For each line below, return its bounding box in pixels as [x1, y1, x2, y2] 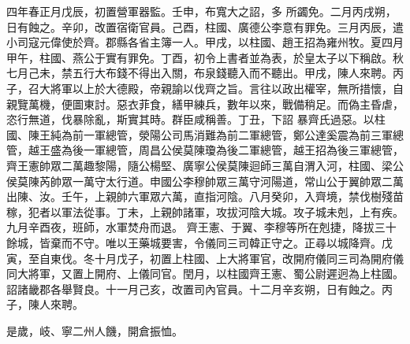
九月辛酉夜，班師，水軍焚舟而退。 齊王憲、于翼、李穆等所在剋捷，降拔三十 [6, 219, 397, 235]
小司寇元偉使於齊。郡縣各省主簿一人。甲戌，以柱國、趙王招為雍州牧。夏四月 [6, 34, 404, 50]
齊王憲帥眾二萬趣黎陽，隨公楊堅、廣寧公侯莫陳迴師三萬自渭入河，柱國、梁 [6, 157, 393, 173]
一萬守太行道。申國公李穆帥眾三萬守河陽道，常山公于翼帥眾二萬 [72, 172, 404, 189]
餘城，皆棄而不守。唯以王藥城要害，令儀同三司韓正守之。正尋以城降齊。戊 [6, 234, 393, 250]
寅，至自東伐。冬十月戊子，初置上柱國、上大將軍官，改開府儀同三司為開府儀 [6, 250, 404, 266]
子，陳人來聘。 [6, 296, 84, 313]
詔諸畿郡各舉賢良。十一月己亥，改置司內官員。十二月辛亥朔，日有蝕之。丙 [6, 280, 393, 297]
